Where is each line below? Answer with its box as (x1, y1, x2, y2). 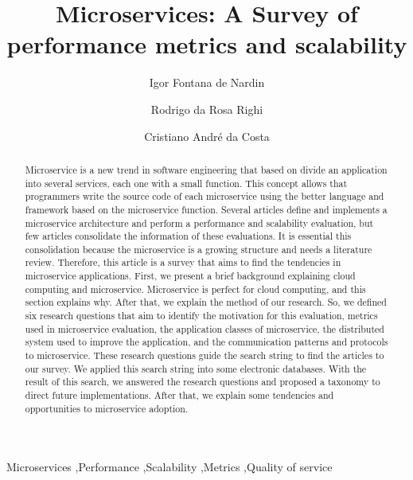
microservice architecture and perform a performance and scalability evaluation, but (25, 216, 374, 229)
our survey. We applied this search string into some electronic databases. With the (25, 361, 367, 375)
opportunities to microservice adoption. (25, 401, 189, 415)
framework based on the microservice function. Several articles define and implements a (25, 202, 388, 216)
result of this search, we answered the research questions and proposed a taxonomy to (25, 375, 380, 388)
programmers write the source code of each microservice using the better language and (25, 189, 384, 203)
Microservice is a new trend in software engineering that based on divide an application (25, 162, 388, 176)
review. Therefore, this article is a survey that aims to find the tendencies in (25, 256, 341, 269)
